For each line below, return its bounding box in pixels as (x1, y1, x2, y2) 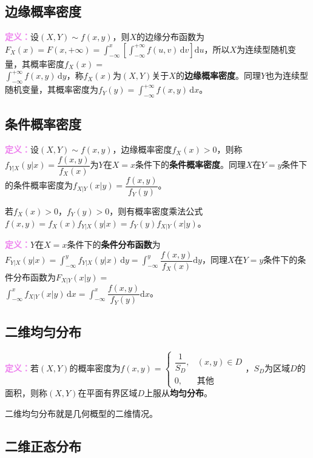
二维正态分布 (5, 437, 81, 455)
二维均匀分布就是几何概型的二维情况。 (5, 407, 158, 420)
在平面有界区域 (78, 387, 138, 399)
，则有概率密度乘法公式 (109, 204, 203, 217)
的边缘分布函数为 (136, 30, 205, 43)
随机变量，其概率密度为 (5, 83, 98, 96)
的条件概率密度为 (5, 179, 73, 191)
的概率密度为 (69, 361, 121, 374)
